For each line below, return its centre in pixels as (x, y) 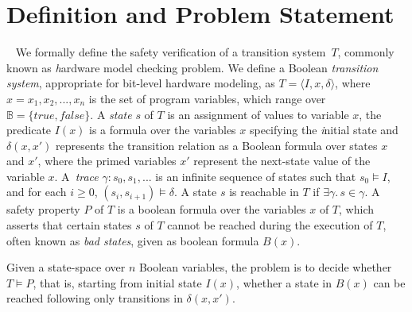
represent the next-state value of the (282, 161)
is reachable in (264, 192)
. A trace (76, 176)
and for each (37, 192)
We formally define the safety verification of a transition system (171, 52)
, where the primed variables (107, 161)
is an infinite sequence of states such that (256, 176)
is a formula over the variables (163, 130)
